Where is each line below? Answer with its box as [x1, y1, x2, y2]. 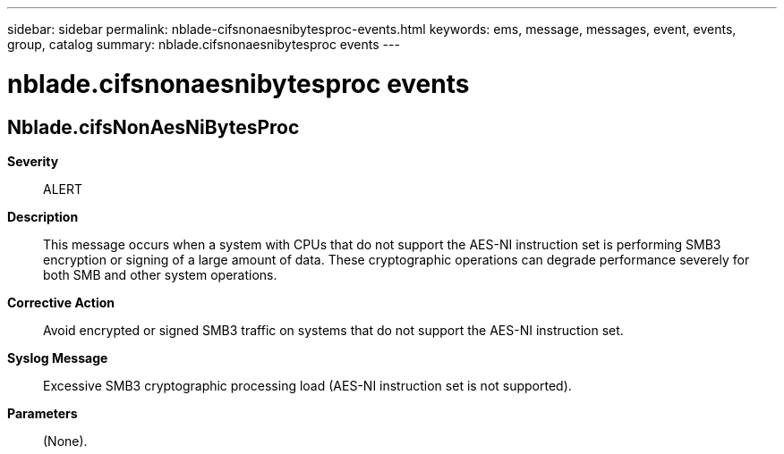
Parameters [7, 405, 78, 421]
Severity [7, 153, 59, 169]
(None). [43, 433, 88, 449]
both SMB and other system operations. [43, 266, 277, 282]
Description [7, 208, 79, 224]
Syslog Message [7, 349, 108, 366]
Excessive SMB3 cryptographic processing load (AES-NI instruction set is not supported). [43, 377, 572, 393]
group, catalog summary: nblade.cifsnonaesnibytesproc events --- [7, 37, 400, 52]
